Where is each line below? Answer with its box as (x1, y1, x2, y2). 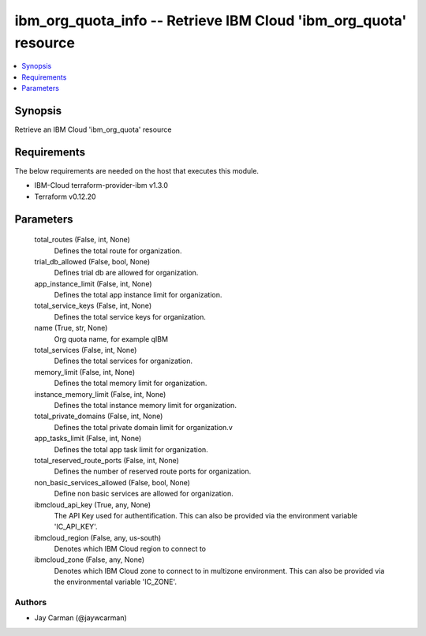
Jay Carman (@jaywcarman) (34, 613, 128, 623)
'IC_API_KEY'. (54, 522, 98, 532)
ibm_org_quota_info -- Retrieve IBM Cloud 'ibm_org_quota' (14, 12, 407, 29)
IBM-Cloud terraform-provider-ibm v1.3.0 (34, 181, 169, 190)
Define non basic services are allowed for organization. (54, 489, 234, 499)
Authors (14, 597, 47, 608)
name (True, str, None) (34, 324, 108, 333)
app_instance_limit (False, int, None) (34, 279, 153, 288)
